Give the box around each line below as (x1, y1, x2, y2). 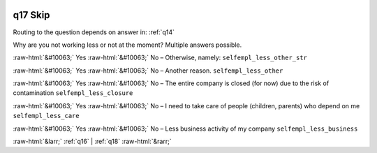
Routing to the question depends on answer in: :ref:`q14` (13, 28, 175, 36)
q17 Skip (13, 9, 50, 21)
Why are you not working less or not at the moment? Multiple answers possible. (13, 41, 242, 49)
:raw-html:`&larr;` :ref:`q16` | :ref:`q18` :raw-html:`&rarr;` (13, 137, 172, 146)
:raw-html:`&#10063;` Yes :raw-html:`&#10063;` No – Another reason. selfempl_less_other (13, 66, 283, 75)
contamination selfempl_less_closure (13, 89, 133, 97)
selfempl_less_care (13, 112, 80, 120)
